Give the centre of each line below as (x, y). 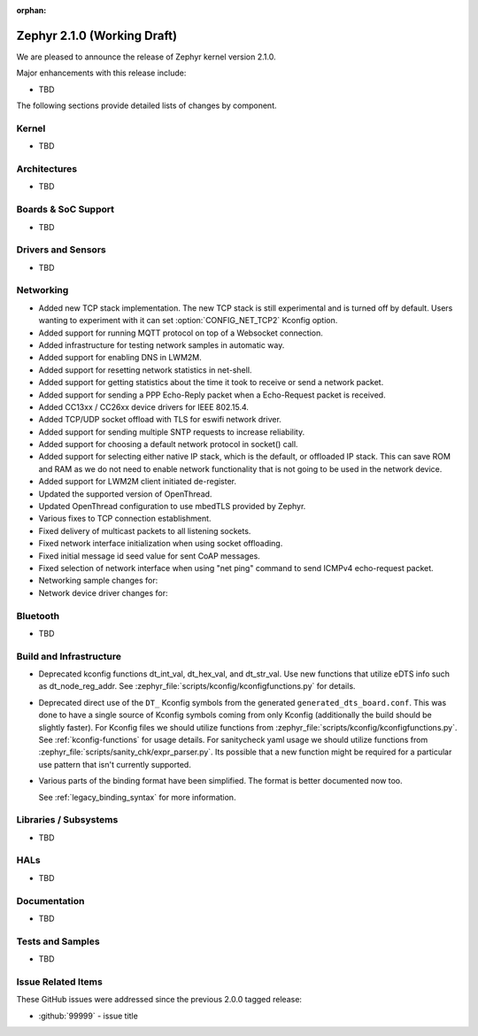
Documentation (50, 901)
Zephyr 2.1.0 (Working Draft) (96, 35)
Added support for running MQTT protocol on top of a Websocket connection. (181, 333)
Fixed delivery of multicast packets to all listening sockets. (145, 530)
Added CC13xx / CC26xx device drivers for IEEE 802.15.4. (144, 406)
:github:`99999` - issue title (89, 1016)
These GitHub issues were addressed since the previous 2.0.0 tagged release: (159, 1000)
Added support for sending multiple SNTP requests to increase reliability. (172, 432)
